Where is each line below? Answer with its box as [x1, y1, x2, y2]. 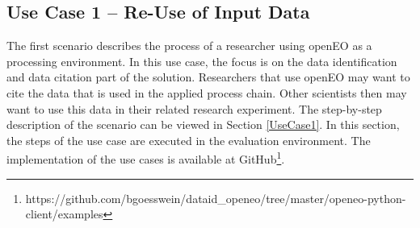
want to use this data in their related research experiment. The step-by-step [6, 100, 382, 117]
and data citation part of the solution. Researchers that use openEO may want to [6, 68, 410, 85]
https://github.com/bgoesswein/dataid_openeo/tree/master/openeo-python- [25, 189, 406, 206]
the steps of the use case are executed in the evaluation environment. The [6, 131, 371, 148]
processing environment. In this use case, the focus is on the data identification [6, 52, 397, 69]
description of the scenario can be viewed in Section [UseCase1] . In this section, [6, 116, 400, 133]
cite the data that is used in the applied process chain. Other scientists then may [6, 84, 407, 101]
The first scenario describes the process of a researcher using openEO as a [6, 37, 372, 54]
